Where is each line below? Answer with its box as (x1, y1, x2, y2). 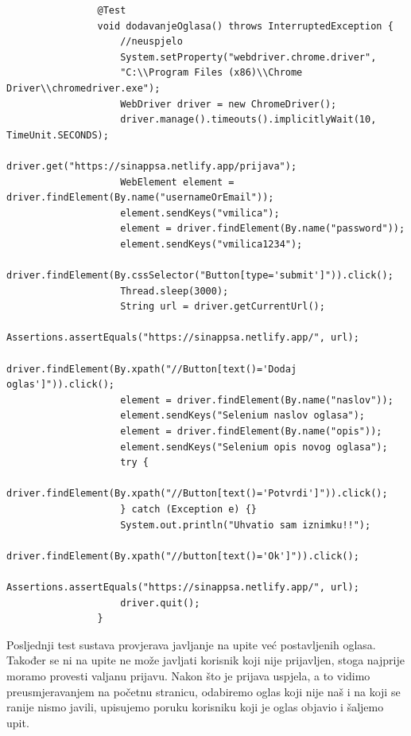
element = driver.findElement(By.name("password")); (120, 223, 405, 235)
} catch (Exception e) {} (120, 504, 257, 515)
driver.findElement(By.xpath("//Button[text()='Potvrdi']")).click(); (6, 488, 388, 500)
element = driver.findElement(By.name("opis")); (120, 426, 382, 438)
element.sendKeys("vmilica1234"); (120, 238, 303, 250)
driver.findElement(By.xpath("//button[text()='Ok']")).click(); (6, 550, 359, 562)
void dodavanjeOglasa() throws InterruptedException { (97, 20, 394, 32)
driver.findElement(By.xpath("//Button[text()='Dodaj (6, 363, 297, 375)
